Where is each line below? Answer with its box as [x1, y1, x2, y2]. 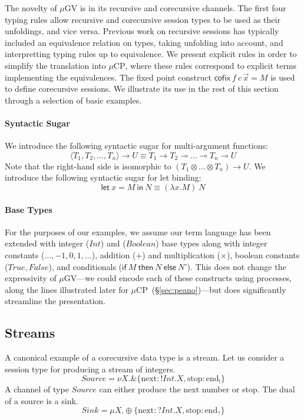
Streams [5, 324, 55, 342]
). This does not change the [187, 260, 286, 272]
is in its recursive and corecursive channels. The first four [80, 2, 286, 14]
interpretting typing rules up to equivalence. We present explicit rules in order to [5, 48, 297, 60]
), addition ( [91, 248, 136, 261]
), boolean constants [226, 248, 300, 261]
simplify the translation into [5, 59, 106, 71]
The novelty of [5, 2, 57, 14]
